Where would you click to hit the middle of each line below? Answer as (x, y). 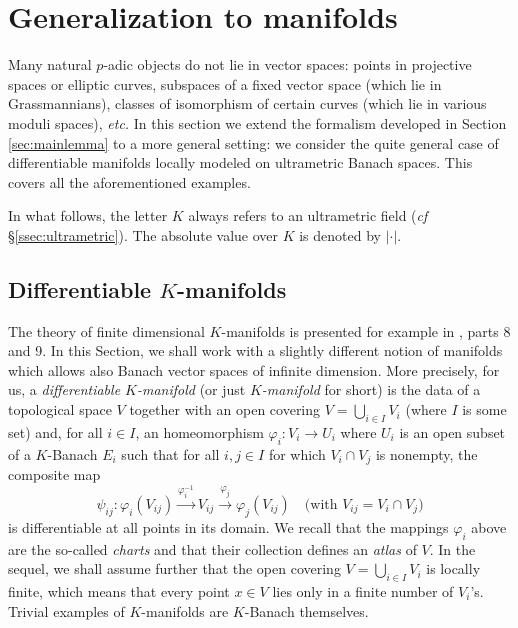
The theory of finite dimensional (106, 330)
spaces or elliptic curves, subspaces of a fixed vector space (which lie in (225, 83)
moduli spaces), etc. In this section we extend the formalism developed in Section (257, 122)
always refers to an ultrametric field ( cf (308, 215)
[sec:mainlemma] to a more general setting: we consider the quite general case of (253, 142)
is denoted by (340, 234)
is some (484, 409)
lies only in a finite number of (363, 590)
